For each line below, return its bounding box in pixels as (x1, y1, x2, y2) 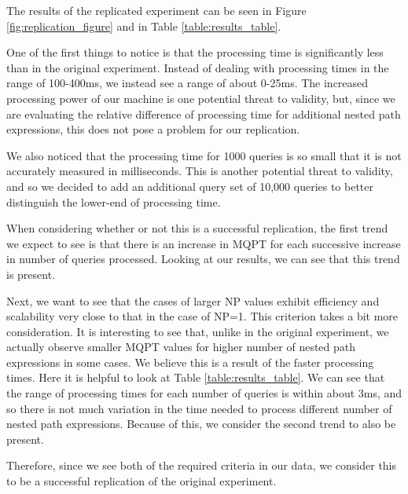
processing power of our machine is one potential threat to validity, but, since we (6, 90, 395, 106)
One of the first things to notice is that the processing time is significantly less (6, 44, 384, 60)
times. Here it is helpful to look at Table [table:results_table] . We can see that (6, 369, 385, 386)
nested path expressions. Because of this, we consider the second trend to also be (6, 415, 396, 432)
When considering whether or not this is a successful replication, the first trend (6, 220, 388, 236)
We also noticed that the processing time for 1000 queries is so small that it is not (6, 147, 402, 163)
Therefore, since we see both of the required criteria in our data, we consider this (6, 457, 397, 474)
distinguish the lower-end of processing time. (6, 193, 221, 210)
